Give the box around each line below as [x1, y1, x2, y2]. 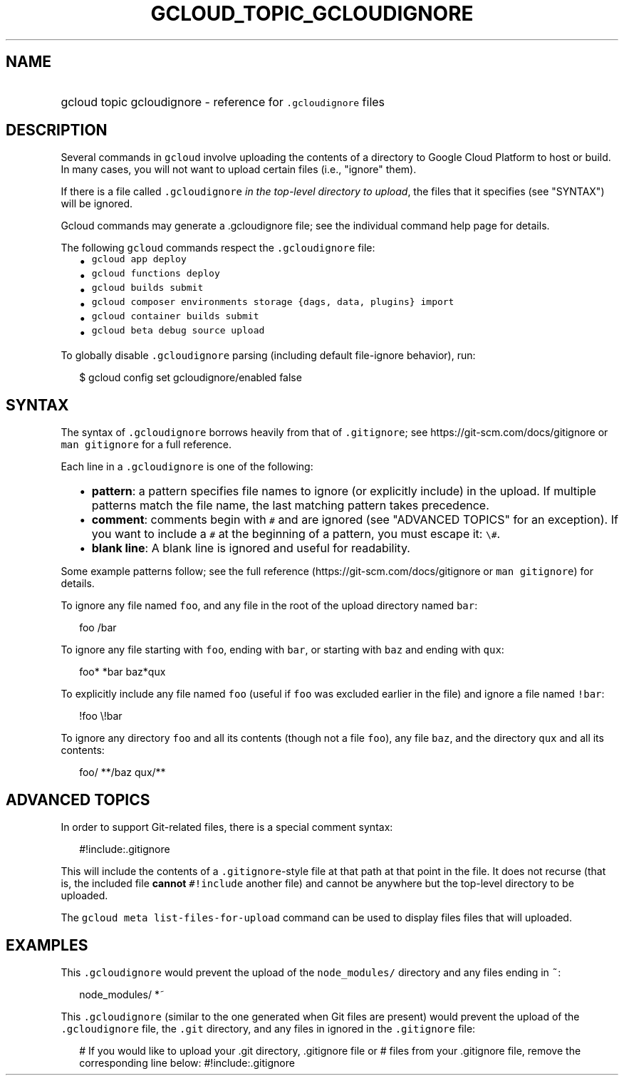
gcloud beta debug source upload [91, 325, 265, 336]
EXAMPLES [6, 936, 88, 954]
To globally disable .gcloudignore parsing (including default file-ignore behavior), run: [61, 349, 476, 362]
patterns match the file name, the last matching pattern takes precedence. [91, 498, 489, 513]
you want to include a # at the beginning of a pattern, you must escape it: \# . [91, 527, 501, 542]
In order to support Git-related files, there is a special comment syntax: [61, 821, 393, 834]
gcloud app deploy [91, 254, 187, 265]
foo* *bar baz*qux [79, 666, 166, 678]
